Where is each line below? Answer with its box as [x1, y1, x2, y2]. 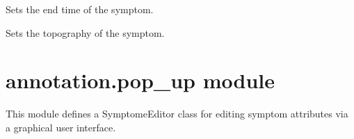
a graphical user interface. [6, 120, 116, 134]
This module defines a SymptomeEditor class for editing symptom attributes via [6, 106, 348, 121]
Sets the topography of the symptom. [6, 25, 165, 40]
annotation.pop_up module [6, 66, 275, 95]
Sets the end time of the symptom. [6, 2, 154, 16]
